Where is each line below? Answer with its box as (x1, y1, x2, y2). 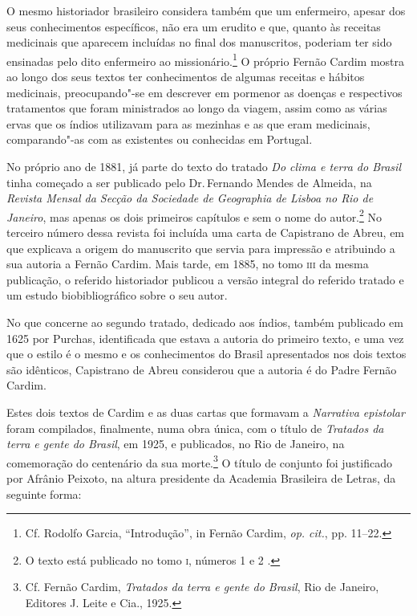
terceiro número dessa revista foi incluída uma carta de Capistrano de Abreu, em (6, 224, 405, 241)
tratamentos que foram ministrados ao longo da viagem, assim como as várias (6, 100, 387, 116)
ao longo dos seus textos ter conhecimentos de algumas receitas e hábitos (6, 68, 365, 85)
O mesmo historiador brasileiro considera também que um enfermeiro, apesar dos (6, 2, 406, 18)
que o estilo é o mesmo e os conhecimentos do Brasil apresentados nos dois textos (6, 345, 407, 362)
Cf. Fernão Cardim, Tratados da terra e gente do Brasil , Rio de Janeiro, (25, 578, 379, 595)
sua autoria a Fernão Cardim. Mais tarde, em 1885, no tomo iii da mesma (6, 255, 369, 272)
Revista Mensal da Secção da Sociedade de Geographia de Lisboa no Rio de (6, 190, 374, 206)
